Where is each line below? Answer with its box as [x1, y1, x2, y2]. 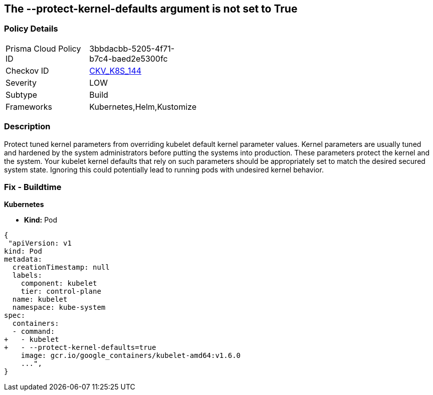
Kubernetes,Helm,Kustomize [89, 101, 196, 112]
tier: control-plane [21, 287, 101, 296]
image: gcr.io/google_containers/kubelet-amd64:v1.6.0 [21, 351, 241, 360]
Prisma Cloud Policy [6, 43, 81, 54]
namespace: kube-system [12, 303, 106, 312]
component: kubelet [21, 279, 97, 288]
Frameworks [6, 101, 52, 112]
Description [4, 121, 51, 132]
